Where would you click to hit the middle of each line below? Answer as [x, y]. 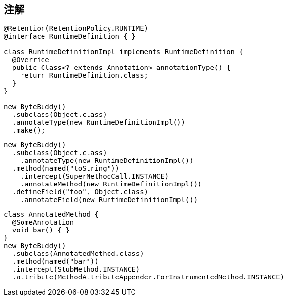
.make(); [29, 130]
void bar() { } [41, 230]
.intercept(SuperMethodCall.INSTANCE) [95, 176]
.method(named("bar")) [55, 262]
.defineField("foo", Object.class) [80, 192]
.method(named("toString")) [66, 169]
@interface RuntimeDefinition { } [70, 36]
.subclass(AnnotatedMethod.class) [78, 254]
